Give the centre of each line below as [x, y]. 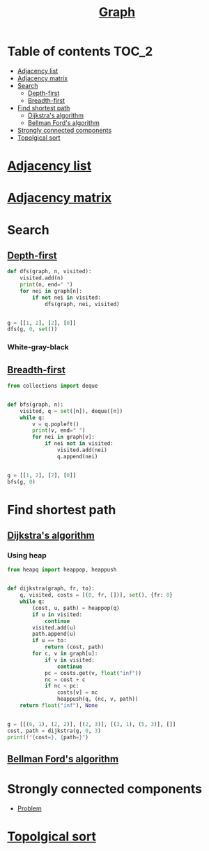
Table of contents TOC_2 [80, 51]
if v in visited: [70, 660]
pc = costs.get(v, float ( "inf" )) [93, 673]
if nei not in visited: [79, 444]
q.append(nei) [77, 456]
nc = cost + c [65, 679]
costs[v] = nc [77, 692]
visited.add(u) [54, 627]
